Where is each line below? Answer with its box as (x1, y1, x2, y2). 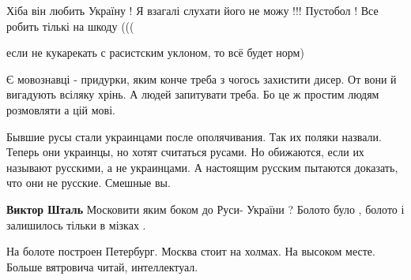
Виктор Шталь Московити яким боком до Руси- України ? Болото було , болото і (6, 200, 405, 217)
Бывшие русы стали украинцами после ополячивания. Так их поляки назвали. (6, 128, 382, 144)
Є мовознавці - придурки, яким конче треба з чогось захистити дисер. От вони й (6, 70, 397, 87)
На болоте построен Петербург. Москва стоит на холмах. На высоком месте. (6, 243, 375, 259)
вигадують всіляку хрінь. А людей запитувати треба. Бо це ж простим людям (6, 86, 379, 103)
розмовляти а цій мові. (6, 101, 115, 118)
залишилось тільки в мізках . (6, 216, 146, 233)
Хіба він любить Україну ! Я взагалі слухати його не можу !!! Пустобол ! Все (6, 2, 379, 18)
